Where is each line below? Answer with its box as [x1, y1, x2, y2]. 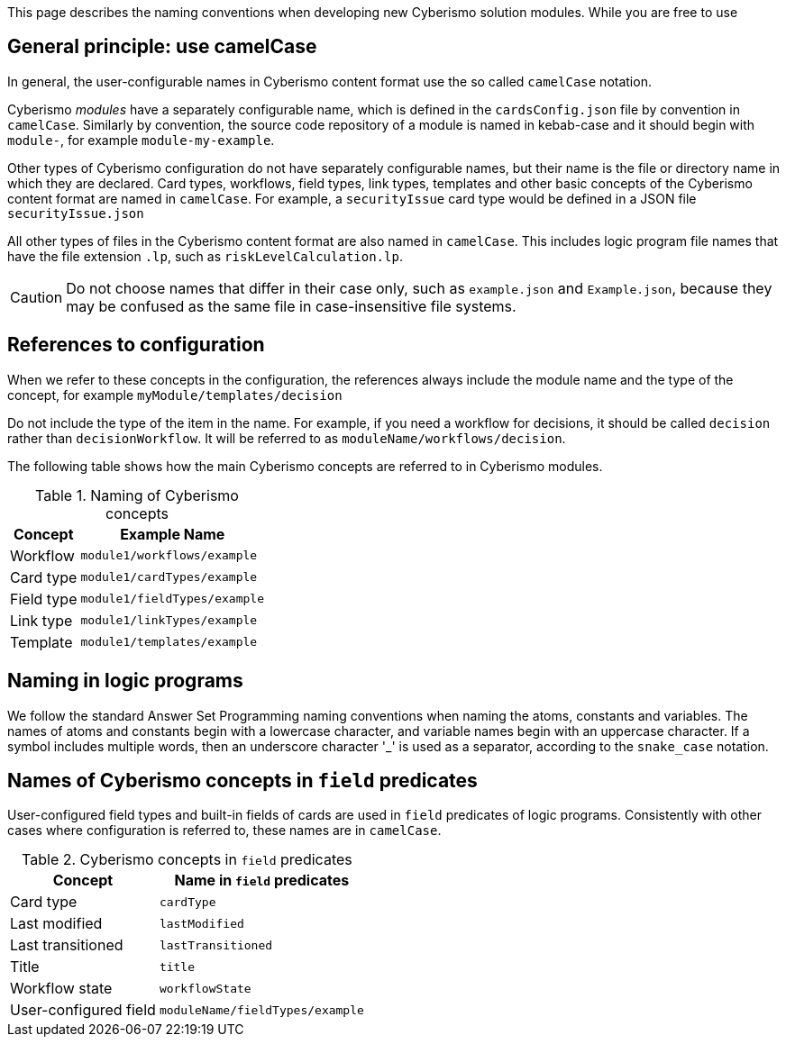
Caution [10, 287, 63, 306]
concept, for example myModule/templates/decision [7, 386, 343, 403]
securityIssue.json [7, 205, 144, 221]
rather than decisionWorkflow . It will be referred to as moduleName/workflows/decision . [7, 430, 566, 446]
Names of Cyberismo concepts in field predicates [7, 768, 478, 792]
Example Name [120, 524, 225, 543]
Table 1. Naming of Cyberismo [35, 486, 239, 504]
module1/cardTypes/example [80, 570, 258, 585]
